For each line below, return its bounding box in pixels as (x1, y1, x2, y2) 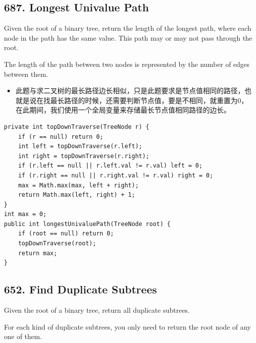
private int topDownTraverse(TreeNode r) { (4, 123, 150, 130)
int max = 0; (4, 211, 47, 218)
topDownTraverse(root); (18, 240, 97, 247)
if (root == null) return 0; (18, 230, 114, 237)
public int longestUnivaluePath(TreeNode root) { (4, 220, 171, 228)
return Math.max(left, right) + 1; (18, 191, 135, 199)
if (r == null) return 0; (18, 133, 103, 140)
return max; (18, 249, 57, 257)
